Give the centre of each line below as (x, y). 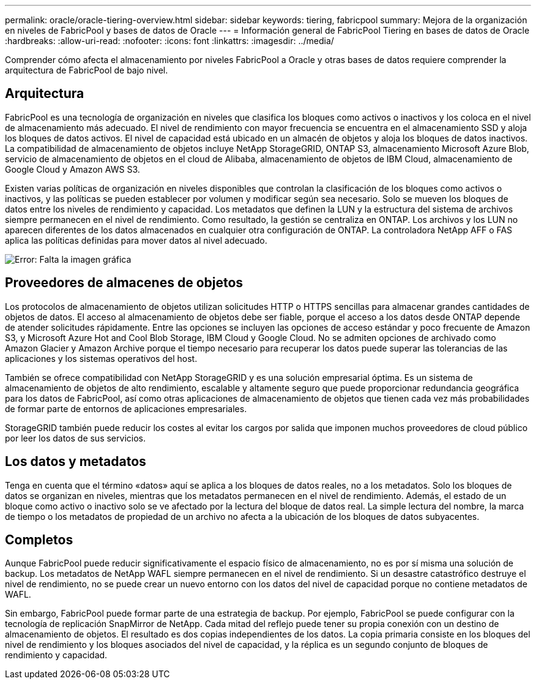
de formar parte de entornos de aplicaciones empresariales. (126, 408)
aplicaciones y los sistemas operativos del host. (101, 358)
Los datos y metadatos (76, 462)
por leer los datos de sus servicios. (75, 438)
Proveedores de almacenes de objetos (124, 283)
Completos (39, 539)
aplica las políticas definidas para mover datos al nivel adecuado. (136, 240)
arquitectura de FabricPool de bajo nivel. (87, 70)
